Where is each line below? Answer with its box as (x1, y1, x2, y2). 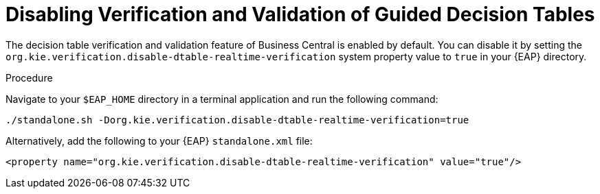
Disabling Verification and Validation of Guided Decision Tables (5, 3, 595, 26)
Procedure (5, 71, 53, 84)
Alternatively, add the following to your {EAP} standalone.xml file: (5, 134, 313, 147)
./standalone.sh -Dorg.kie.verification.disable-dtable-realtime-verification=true (5, 114, 469, 125)
